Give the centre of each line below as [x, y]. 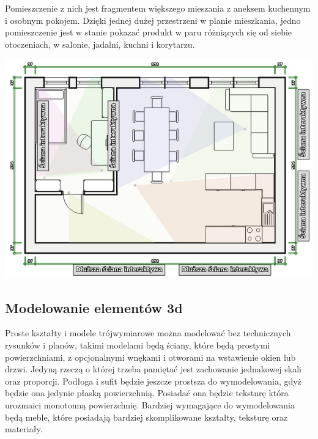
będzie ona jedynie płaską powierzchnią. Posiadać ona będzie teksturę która [147, 393]
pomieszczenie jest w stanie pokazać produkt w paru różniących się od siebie [149, 32]
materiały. [24, 429]
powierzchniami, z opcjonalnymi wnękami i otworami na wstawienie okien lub [150, 357]
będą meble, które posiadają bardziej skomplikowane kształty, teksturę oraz [146, 417]
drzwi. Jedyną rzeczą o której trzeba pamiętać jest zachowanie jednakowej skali [153, 369]
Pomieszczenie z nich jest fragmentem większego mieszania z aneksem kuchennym [158, 8]
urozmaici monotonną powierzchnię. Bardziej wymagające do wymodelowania [150, 405]
